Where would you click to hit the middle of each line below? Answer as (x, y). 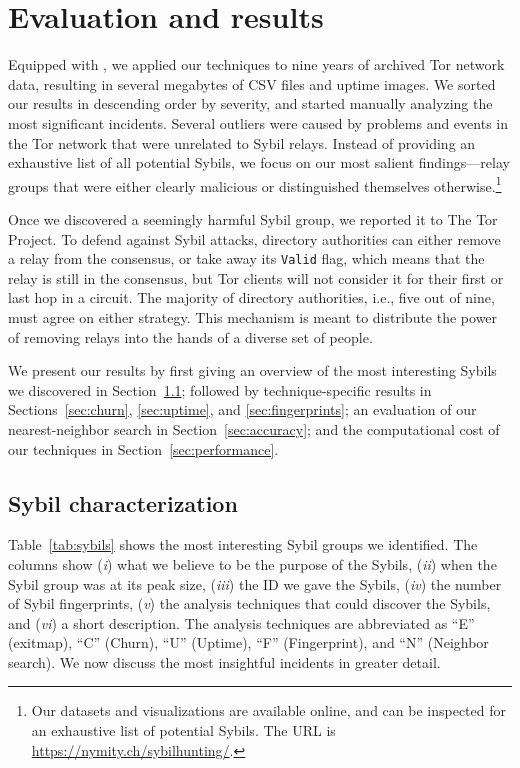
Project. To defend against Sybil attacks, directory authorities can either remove (254, 238)
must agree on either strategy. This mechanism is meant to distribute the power (253, 316)
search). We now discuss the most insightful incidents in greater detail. (224, 661)
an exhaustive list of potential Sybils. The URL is (183, 730)
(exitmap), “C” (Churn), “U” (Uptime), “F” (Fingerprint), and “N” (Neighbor (248, 642)
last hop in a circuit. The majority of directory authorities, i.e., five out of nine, (251, 297)
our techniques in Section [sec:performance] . (143, 448)
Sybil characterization (123, 502)
